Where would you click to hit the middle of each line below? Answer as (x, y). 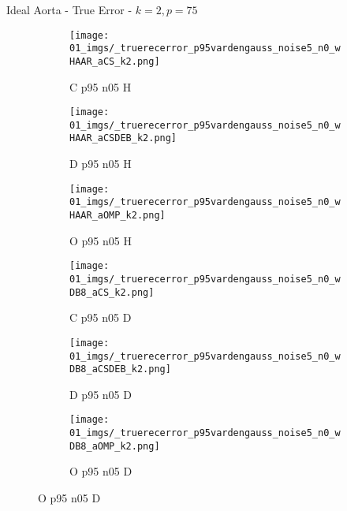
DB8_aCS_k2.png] (112, 292)
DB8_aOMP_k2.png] (115, 446)
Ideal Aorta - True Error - (69, 9)
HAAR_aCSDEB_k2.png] (123, 138)
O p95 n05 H (101, 240)
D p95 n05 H (101, 164)
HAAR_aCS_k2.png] (115, 61)
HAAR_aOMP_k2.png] (118, 216)
